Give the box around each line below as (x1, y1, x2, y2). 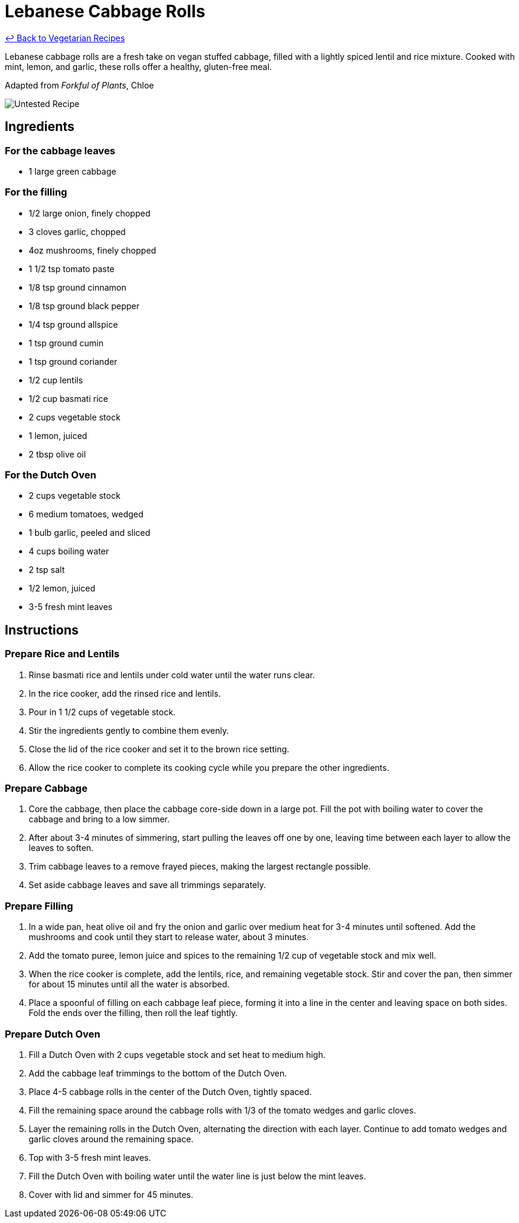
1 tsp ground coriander (29, 356, 118, 367)
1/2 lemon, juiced (29, 583, 96, 594)
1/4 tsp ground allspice (29, 319, 118, 330)
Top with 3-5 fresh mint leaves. (29, 1152, 151, 1163)
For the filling (5, 186, 67, 199)
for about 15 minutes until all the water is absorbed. (29, 979, 230, 990)
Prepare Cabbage (5, 782, 88, 795)
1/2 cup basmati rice (29, 393, 108, 404)
